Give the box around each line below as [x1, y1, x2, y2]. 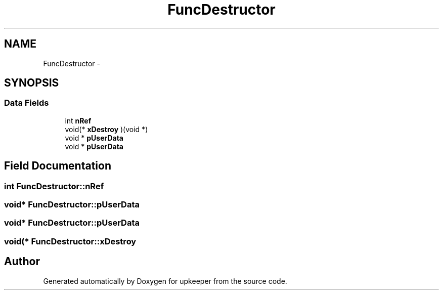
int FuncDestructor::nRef [4, 181, 104, 191]
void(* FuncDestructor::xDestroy [4, 236, 137, 246]
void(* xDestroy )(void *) [65, 124, 148, 134]
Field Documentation [4, 159, 111, 173]
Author [4, 255, 40, 268]
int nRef [65, 116, 92, 125]
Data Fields [4, 98, 49, 108]
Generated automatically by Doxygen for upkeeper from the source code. [43, 276, 287, 285]
